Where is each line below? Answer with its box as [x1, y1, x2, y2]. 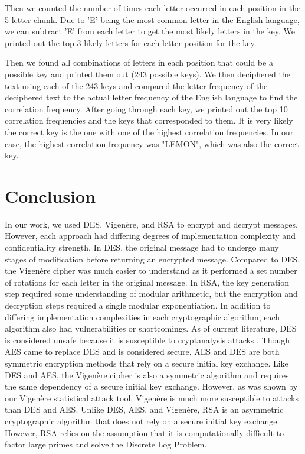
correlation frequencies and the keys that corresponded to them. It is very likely [5, 114, 293, 127]
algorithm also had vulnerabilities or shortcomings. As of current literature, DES [5, 322, 297, 335]
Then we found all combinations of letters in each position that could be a [5, 56, 273, 69]
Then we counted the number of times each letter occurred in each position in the [5, 2, 301, 14]
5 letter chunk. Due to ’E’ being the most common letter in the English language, [5, 13, 300, 25]
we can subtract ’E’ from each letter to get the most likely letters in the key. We [5, 25, 296, 37]
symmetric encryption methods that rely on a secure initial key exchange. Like [5, 356, 288, 369]
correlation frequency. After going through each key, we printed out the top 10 [5, 102, 288, 115]
